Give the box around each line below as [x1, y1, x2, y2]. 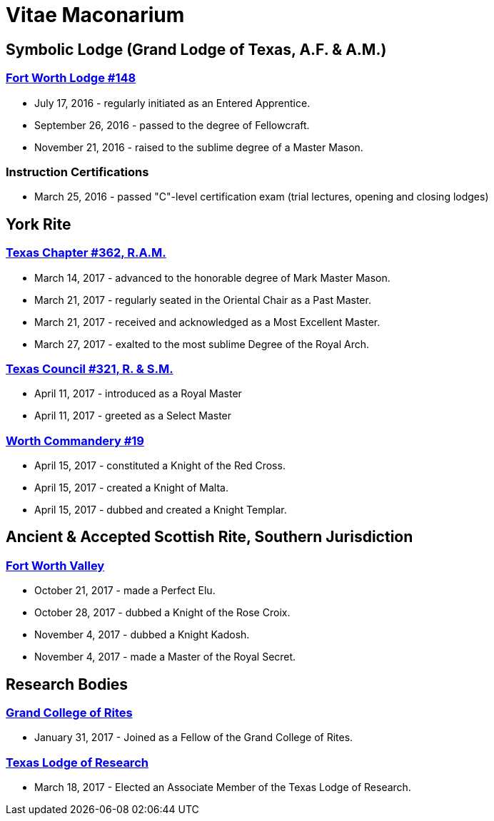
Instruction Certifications [6, 164, 149, 179]
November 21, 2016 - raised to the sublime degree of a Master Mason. [34, 141, 363, 153]
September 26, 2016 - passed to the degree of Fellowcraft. [34, 118, 310, 131]
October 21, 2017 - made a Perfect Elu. [34, 584, 216, 597]
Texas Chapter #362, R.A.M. [6, 245, 166, 260]
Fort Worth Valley [6, 558, 105, 573]
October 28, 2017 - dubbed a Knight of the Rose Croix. [34, 606, 291, 619]
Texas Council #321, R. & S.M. [6, 361, 173, 376]
